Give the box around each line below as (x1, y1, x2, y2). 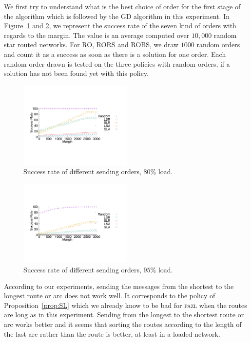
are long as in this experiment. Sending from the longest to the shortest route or (4, 309, 244, 320)
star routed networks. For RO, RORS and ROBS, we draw (4, 39, 179, 50)
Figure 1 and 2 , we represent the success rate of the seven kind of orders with (4, 20, 236, 31)
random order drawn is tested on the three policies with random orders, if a (4, 58, 230, 69)
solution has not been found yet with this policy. (4, 68, 149, 78)
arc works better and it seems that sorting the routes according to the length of (4, 319, 242, 329)
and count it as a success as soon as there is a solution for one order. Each (4, 49, 226, 59)
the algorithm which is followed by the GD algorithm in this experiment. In (4, 11, 230, 21)
